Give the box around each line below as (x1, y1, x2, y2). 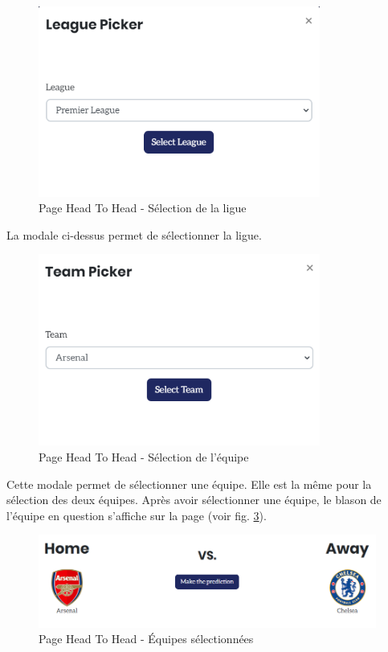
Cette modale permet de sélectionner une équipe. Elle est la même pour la (6, 475, 372, 492)
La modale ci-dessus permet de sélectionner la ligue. (6, 226, 262, 243)
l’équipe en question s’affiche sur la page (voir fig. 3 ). (6, 506, 267, 523)
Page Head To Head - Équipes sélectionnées (39, 630, 254, 647)
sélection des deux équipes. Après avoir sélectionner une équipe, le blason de (6, 491, 382, 508)
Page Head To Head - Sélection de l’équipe (39, 449, 249, 465)
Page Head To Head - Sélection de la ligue (39, 199, 247, 216)
